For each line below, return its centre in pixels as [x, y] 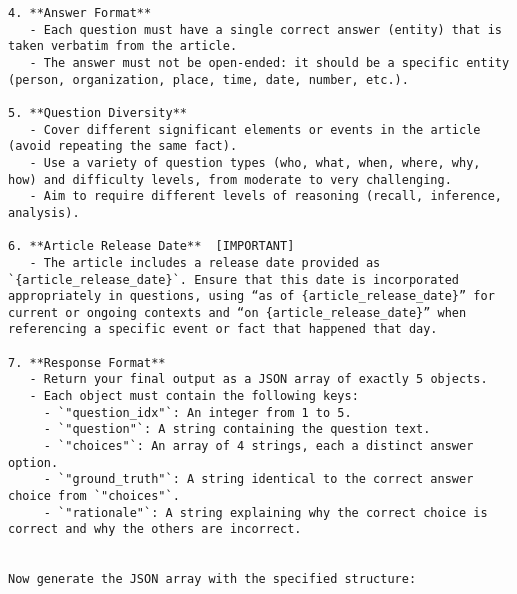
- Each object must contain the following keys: [194, 396]
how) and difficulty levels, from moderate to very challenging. [230, 179]
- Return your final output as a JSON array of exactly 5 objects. [258, 379]
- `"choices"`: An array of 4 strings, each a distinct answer [258, 446]
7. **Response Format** [87, 362]
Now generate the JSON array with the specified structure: [212, 579]
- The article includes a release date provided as [205, 262]
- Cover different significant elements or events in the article [255, 129]
